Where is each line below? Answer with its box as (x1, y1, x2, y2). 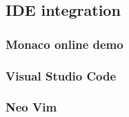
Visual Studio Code (6, 67, 117, 84)
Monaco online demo (6, 35, 123, 52)
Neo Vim (6, 98, 57, 116)
